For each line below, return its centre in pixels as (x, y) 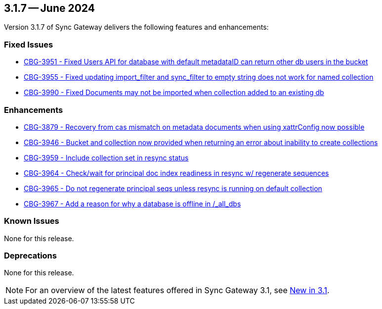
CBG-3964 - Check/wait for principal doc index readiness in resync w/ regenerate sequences (176, 173)
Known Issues (32, 221)
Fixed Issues (29, 44)
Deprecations (30, 256)
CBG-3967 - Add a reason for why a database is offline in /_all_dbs (132, 204)
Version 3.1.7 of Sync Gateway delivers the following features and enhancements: (136, 27)
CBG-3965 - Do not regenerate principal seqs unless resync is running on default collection (173, 188)
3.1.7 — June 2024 (49, 8)
